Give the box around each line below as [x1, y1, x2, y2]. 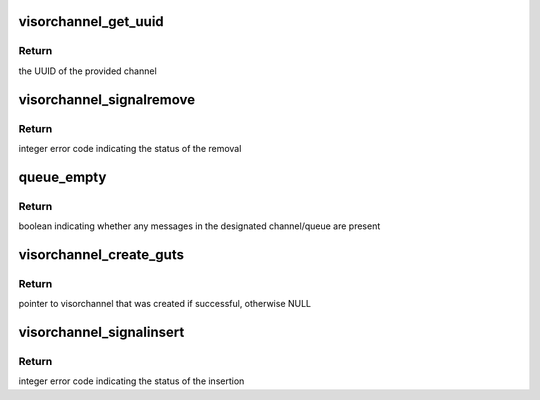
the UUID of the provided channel [18, 65, 157, 77]
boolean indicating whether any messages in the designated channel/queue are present [18, 220, 381, 232]
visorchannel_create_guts [18, 246, 185, 263]
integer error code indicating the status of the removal [18, 142, 242, 154]
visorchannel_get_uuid [18, 13, 164, 30]
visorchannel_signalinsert [18, 324, 185, 341]
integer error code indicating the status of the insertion [18, 375, 245, 387]
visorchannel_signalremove [18, 91, 195, 108]
